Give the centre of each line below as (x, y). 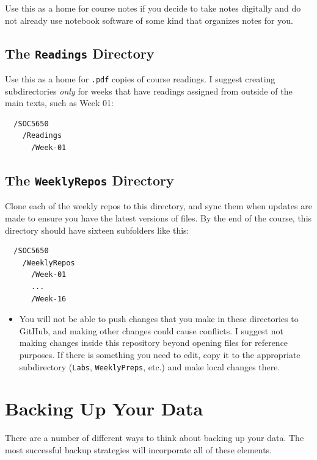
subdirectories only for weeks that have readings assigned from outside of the (149, 91)
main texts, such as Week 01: (59, 103)
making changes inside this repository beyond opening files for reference (154, 343)
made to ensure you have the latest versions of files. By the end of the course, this (158, 217)
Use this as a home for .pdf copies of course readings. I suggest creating (140, 78)
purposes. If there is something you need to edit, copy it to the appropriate (160, 354)
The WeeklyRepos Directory (89, 180)
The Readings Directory (80, 53)
